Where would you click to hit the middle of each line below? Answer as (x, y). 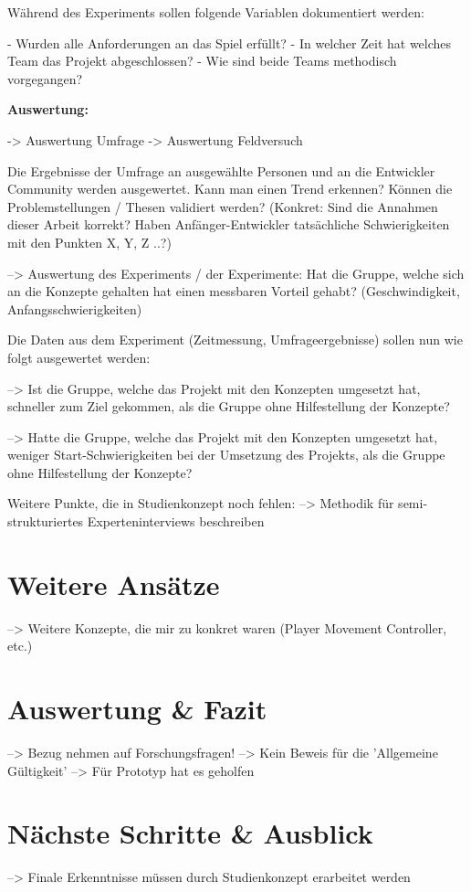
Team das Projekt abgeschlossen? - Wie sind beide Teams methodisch (202, 61)
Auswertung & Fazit (137, 709)
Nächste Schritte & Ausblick (190, 833)
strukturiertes (46, 521)
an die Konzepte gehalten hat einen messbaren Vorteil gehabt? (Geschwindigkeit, (234, 291)
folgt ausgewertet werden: (79, 357)
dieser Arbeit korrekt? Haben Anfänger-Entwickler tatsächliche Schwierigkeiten (229, 224)
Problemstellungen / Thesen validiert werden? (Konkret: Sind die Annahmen (223, 206)
